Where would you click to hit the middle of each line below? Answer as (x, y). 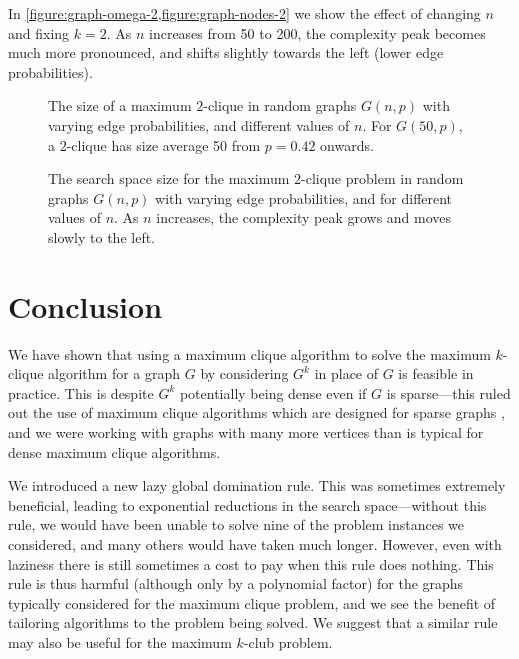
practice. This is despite (81, 392)
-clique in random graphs (280, 105)
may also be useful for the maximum (120, 641)
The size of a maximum (120, 105)
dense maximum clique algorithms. (114, 451)
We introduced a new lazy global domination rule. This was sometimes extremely (257, 485)
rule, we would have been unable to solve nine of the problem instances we (236, 524)
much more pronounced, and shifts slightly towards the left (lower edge (226, 52)
